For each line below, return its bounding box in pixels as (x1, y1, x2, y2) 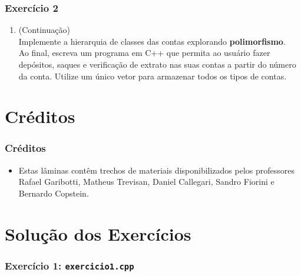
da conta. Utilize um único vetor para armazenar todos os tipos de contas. (18, 69, 287, 82)
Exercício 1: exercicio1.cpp (5, 258, 134, 272)
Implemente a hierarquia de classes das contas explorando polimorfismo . (18, 35, 286, 47)
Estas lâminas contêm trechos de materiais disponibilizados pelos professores (18, 164, 295, 176)
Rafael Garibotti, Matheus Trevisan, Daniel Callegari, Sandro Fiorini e (18, 175, 274, 188)
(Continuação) (18, 24, 70, 36)
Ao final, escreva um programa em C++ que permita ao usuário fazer (18, 46, 270, 59)
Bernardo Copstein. (18, 187, 89, 199)
